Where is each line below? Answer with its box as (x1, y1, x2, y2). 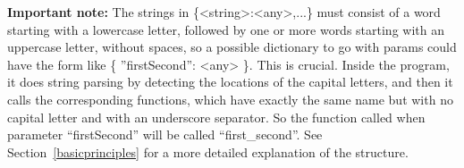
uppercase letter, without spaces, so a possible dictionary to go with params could (7, 38, 457, 56)
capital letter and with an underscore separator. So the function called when (7, 107, 426, 126)
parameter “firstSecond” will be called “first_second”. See (7, 125, 323, 144)
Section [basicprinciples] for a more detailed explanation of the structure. (7, 142, 409, 161)
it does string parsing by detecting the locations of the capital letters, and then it (7, 72, 453, 91)
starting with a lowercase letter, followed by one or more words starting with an (7, 20, 444, 38)
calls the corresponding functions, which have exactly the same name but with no (7, 89, 453, 108)
